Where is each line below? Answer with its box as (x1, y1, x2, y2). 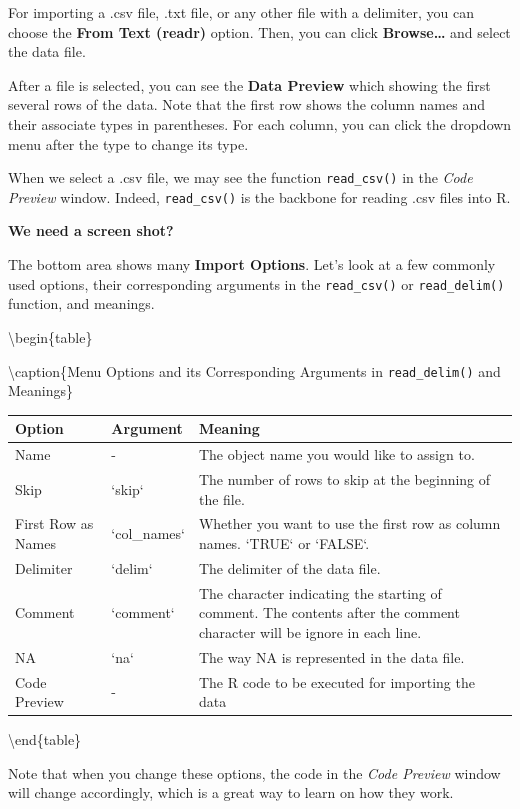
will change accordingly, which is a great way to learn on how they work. (8, 782, 454, 803)
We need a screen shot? (8, 220, 174, 241)
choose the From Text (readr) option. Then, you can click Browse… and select (8, 21, 511, 42)
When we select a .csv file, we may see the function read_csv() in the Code (8, 167, 473, 188)
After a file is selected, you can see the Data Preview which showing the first (8, 74, 491, 95)
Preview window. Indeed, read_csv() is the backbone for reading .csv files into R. (8, 186, 511, 207)
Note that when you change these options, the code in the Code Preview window (8, 762, 501, 783)
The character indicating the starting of (198, 582, 442, 603)
